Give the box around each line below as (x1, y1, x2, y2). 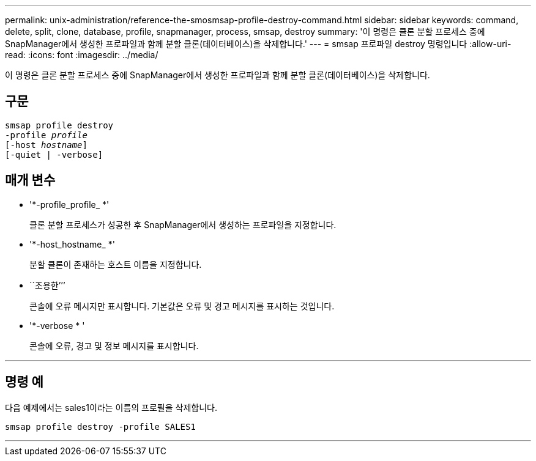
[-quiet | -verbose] (5, 149, 103, 160)
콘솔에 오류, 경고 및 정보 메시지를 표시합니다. (29, 340, 199, 351)
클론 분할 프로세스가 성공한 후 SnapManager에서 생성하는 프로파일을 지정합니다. (29, 219, 337, 230)
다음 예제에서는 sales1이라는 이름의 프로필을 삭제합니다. (5, 402, 217, 413)
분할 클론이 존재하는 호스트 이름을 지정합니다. (29, 259, 202, 270)
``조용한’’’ (29, 279, 65, 290)
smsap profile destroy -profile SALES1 (5, 421, 196, 432)
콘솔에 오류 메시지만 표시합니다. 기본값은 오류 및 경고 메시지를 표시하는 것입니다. (29, 300, 335, 311)
